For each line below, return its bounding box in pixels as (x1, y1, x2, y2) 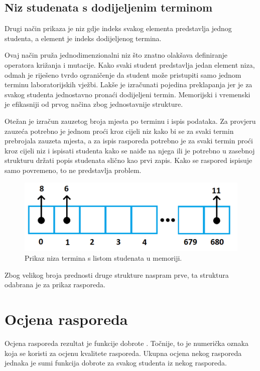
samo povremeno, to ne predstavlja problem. (5, 164, 142, 175)
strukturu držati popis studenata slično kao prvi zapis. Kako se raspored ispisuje (5, 155, 252, 165)
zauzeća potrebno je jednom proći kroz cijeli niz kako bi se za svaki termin (5, 125, 234, 136)
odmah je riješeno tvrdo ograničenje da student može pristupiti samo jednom (5, 69, 241, 80)
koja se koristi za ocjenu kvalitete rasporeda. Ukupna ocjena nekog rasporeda (5, 347, 242, 358)
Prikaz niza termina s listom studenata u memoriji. (25, 253, 182, 263)
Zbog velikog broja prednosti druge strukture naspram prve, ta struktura (5, 269, 229, 280)
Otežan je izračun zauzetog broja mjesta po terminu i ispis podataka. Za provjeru (5, 115, 256, 126)
